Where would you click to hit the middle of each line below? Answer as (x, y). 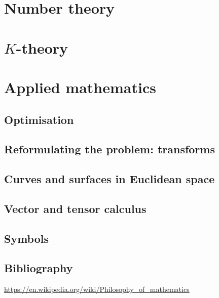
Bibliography (39, 268)
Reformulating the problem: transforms (110, 149)
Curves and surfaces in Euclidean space (109, 179)
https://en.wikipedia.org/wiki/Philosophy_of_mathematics (97, 289)
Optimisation (39, 119)
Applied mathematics (80, 87)
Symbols (27, 238)
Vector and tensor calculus (75, 208)
